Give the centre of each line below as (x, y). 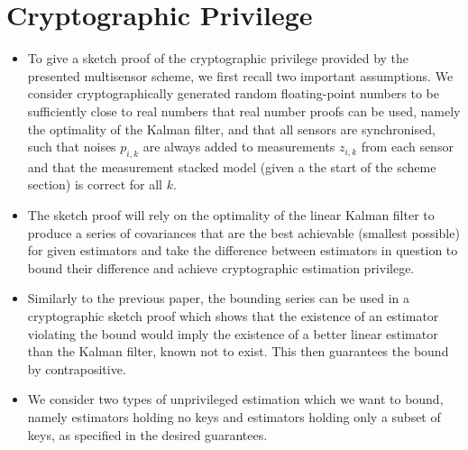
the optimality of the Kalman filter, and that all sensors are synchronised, (231, 129)
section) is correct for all (95, 184)
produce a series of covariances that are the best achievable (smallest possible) (243, 232)
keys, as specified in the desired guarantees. (147, 434)
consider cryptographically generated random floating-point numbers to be (234, 93)
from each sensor (407, 147)
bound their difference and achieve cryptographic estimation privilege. (221, 267)
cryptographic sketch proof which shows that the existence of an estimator (233, 316)
